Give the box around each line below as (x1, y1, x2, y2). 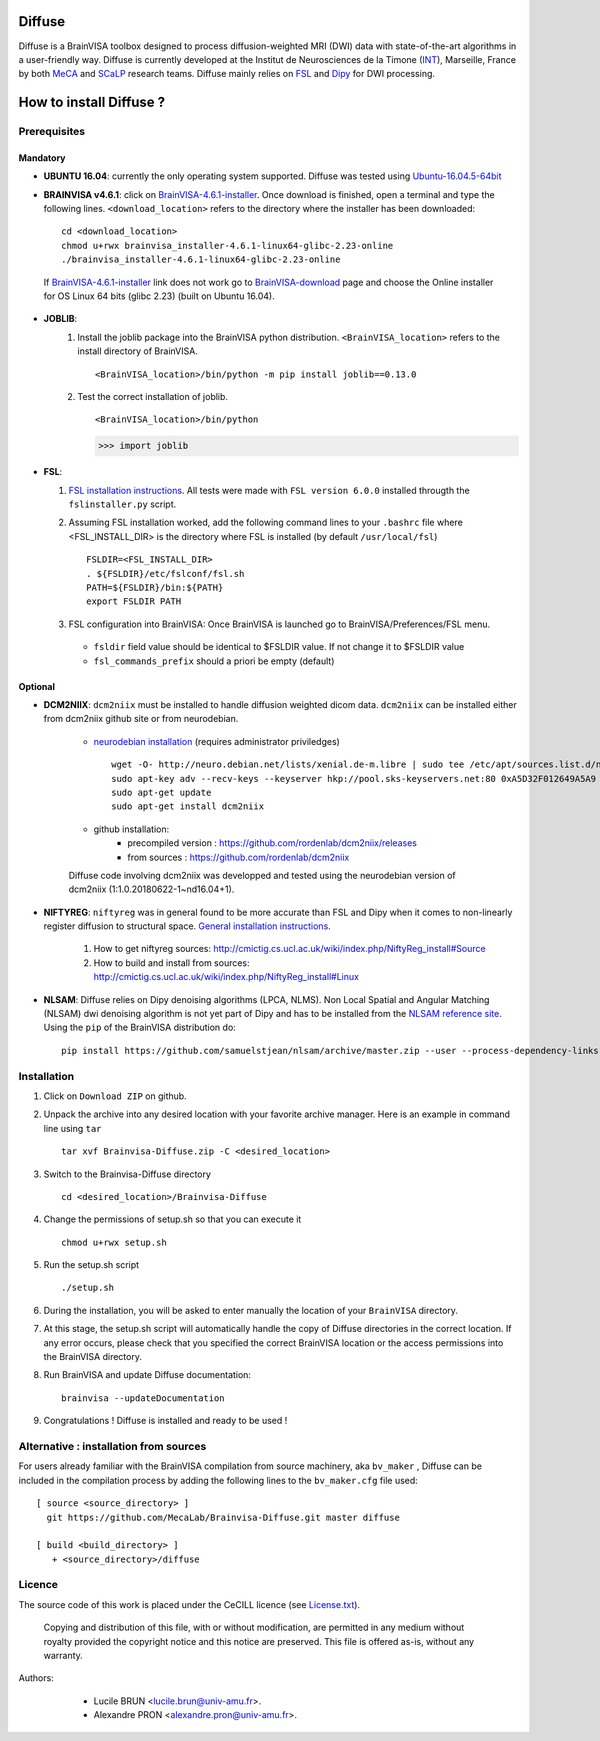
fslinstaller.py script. (68, 498, 177, 510)
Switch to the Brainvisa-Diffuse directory (43, 1168, 212, 1180)
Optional (18, 680, 55, 692)
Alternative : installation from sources (18, 1439, 207, 1453)
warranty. (43, 1650, 84, 1661)
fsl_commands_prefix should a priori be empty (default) (93, 655, 335, 667)
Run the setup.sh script (43, 1259, 140, 1271)
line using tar (43, 1122, 102, 1134)
